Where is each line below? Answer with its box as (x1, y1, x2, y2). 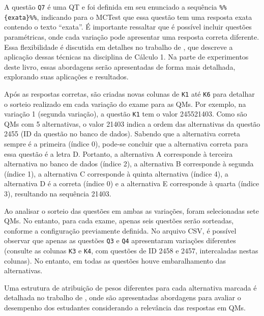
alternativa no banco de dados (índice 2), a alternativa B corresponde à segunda (4, 158, 254, 169)
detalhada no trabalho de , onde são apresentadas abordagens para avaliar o (4, 292, 241, 303)
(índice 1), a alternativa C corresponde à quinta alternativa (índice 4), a (4, 168, 228, 179)
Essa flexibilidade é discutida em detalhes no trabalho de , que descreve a (4, 41, 233, 52)
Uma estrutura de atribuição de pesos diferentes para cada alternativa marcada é (4, 282, 257, 293)
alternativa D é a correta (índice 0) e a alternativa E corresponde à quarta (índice (4, 178, 259, 189)
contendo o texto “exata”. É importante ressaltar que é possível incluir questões (4, 21, 252, 32)
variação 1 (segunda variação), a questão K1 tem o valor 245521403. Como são (4, 108, 247, 119)
